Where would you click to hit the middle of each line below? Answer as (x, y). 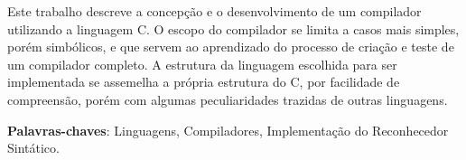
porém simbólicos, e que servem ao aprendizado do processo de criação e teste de (231, 47)
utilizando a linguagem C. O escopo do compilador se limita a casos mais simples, (233, 28)
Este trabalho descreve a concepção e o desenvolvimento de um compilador (214, 11)
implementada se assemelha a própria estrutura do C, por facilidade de (204, 82)
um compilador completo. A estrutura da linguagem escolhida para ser (202, 64)
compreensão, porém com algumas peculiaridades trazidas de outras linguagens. (228, 99)
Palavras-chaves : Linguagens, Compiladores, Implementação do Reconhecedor (228, 130)
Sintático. (33, 148)
